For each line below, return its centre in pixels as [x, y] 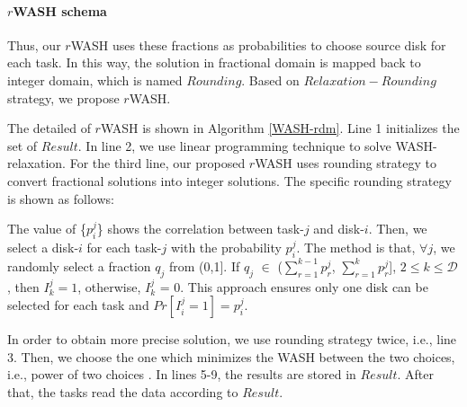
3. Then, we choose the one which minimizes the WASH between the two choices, [231, 356]
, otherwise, [109, 286]
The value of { [47, 229]
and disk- [339, 229]
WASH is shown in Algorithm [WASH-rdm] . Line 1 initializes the [280, 128]
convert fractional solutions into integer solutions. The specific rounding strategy [229, 180]
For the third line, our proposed [157, 163]
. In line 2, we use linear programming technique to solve [234, 145]
